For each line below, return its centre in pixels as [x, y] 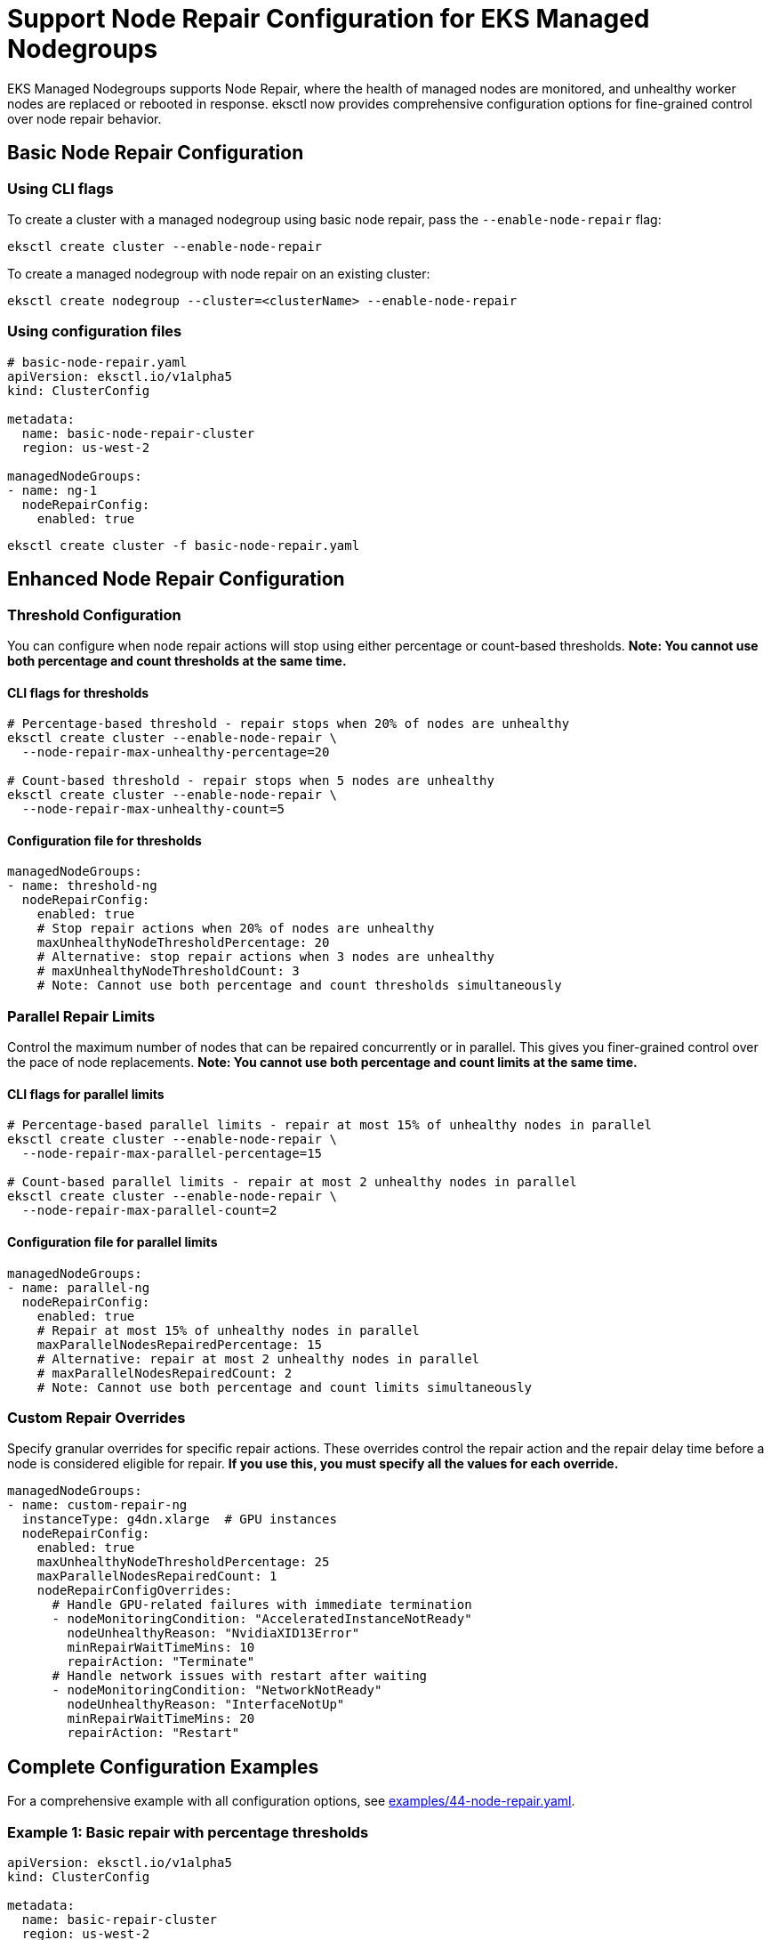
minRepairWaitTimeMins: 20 [161, 1719]
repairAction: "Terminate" [161, 1662]
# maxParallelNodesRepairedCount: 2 [165, 1373]
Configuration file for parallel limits [112, 1241]
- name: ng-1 [52, 490]
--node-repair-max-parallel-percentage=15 [172, 1154]
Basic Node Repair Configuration [156, 153]
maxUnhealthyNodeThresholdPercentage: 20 [183, 943]
